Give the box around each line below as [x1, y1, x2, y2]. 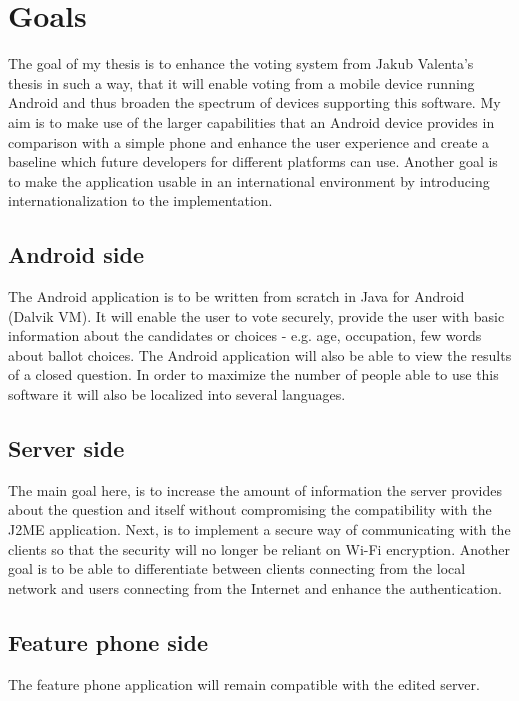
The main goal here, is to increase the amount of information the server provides [8, 479, 503, 500]
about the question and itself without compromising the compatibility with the [8, 499, 492, 520]
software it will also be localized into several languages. [8, 384, 346, 405]
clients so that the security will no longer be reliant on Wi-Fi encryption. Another [8, 538, 510, 559]
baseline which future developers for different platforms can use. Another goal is [8, 151, 498, 172]
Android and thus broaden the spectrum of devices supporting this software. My [8, 92, 501, 113]
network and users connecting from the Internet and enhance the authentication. [8, 577, 502, 598]
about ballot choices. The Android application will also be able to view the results [8, 344, 512, 365]
